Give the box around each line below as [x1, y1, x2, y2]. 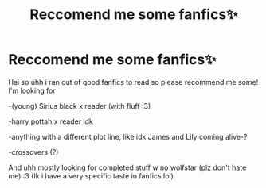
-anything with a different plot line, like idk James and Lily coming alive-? [8, 132, 248, 141]
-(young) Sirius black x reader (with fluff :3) [8, 101, 151, 110]
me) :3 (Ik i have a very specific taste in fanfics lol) [8, 171, 174, 180]
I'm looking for [8, 86, 56, 95]
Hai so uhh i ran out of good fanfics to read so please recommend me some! [8, 77, 259, 86]
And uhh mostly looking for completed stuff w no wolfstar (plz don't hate [8, 163, 247, 172]
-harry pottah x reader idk [8, 117, 94, 126]
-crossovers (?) [8, 147, 59, 156]
